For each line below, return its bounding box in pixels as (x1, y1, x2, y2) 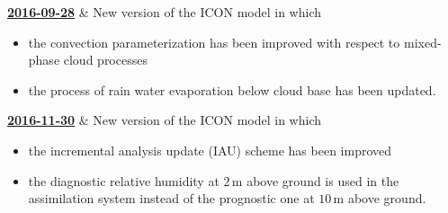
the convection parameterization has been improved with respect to (28, 32, 400, 51)
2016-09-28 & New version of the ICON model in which (7, 3, 321, 21)
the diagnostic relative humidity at (28, 171, 220, 190)
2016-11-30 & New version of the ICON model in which (7, 111, 321, 129)
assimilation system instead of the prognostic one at (28, 189, 315, 208)
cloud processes (63, 50, 148, 69)
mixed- (403, 32, 442, 51)
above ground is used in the (246, 171, 399, 190)
